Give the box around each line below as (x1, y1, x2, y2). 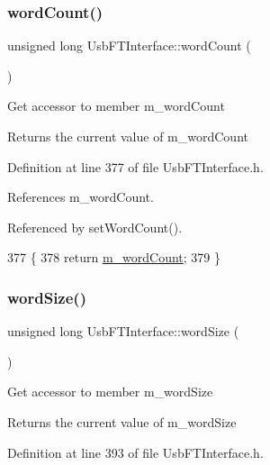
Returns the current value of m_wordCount (7, 127, 248, 145)
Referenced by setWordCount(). (7, 217, 183, 236)
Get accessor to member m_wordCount (7, 96, 225, 115)
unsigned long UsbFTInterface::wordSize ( (7, 322, 239, 341)
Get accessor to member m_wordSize (7, 382, 213, 401)
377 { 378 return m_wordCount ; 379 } (7, 248, 220, 267)
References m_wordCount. (7, 187, 154, 206)
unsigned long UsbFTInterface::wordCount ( (7, 36, 251, 55)
